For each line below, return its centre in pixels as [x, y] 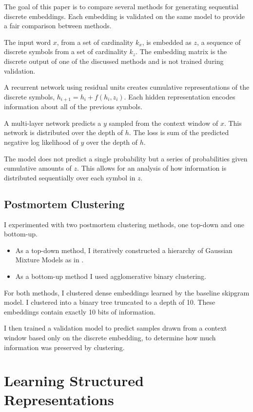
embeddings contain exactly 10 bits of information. [80, 311]
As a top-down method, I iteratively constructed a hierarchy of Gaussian [124, 250]
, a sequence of [219, 42]
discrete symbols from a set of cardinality [66, 51]
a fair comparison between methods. [58, 26]
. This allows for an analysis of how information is [152, 168]
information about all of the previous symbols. [73, 107]
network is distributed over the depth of [64, 132]
